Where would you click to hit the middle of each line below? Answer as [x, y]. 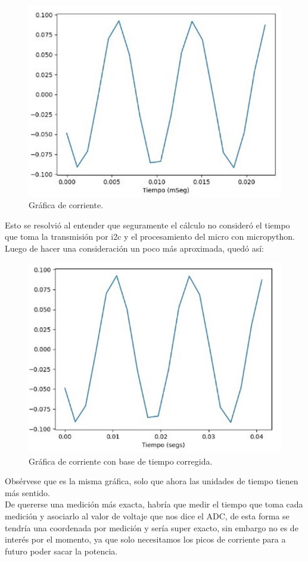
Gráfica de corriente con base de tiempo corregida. [121, 461]
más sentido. [27, 492]
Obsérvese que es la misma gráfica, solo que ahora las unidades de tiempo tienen [152, 481]
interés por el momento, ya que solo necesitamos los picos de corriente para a [145, 539]
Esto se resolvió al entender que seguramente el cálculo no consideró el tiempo [147, 225]
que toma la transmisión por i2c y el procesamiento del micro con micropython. [150, 236]
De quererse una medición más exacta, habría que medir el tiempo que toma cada [154, 504]
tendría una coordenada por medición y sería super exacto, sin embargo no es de [152, 527]
